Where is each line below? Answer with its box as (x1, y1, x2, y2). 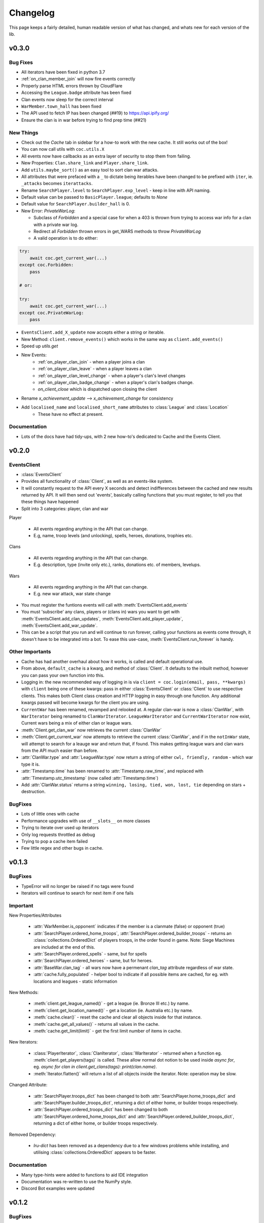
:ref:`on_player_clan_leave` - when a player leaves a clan (38, 366, 152, 372)
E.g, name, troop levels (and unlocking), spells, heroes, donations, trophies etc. (33, 533, 193, 539)
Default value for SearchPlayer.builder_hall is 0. (21, 201, 131, 207)
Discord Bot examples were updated (21, 1185, 95, 1191)
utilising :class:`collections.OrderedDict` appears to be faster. (33, 1150, 156, 1155)
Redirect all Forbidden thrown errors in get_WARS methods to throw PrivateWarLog (33, 228, 201, 234)
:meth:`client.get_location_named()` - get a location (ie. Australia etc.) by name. (33, 1007, 193, 1013)
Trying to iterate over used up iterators (21, 825, 99, 831)
